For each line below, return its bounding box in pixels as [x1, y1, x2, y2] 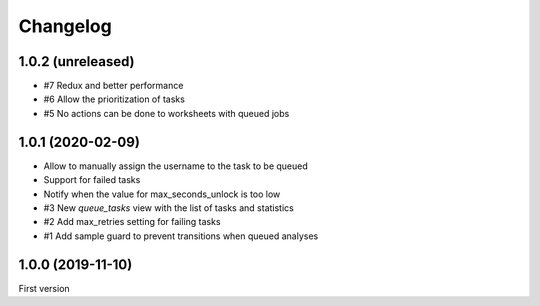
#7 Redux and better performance [43, 80, 184, 92]
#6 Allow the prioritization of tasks [43, 93, 185, 105]
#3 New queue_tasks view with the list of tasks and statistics [43, 201, 294, 214]
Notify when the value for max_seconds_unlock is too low [43, 188, 281, 200]
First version [18, 282, 70, 294]
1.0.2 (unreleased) [18, 53, 135, 70]
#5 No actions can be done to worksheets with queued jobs [43, 107, 290, 119]
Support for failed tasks [43, 174, 141, 186]
